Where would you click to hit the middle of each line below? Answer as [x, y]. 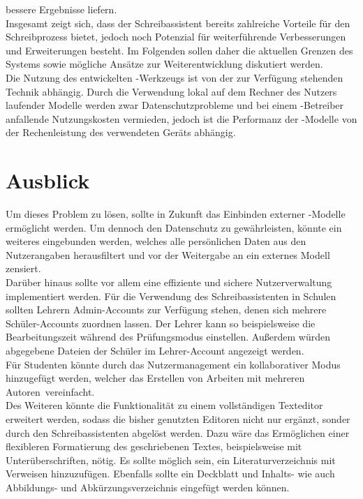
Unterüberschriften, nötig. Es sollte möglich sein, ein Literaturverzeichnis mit [171, 460]
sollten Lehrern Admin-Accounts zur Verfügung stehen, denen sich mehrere [166, 310]
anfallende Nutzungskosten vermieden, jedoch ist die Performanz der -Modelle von [181, 118]
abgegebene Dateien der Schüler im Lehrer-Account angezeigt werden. [155, 350]
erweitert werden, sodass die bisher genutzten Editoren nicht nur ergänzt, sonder [178, 418]
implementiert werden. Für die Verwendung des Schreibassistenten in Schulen [171, 296]
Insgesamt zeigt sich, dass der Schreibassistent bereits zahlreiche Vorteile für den [178, 23]
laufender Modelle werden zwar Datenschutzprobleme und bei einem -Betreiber [175, 105]
